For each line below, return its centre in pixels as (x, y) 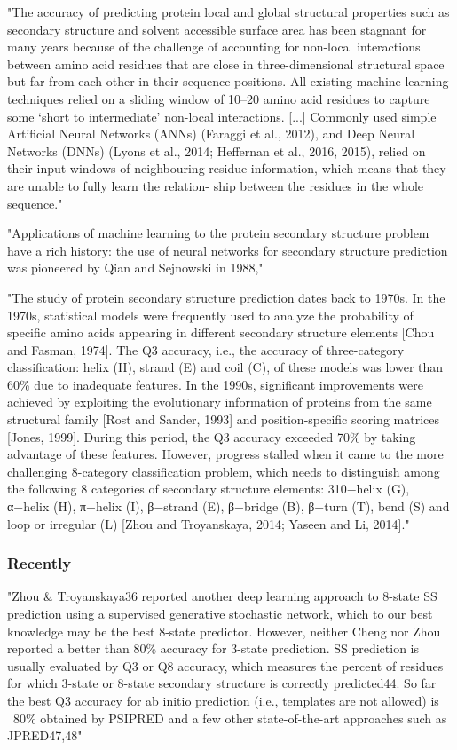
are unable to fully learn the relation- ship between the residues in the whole (215, 185)
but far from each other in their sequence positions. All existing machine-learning (228, 81)
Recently (39, 563)
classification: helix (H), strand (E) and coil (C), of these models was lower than (225, 367)
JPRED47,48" (45, 735)
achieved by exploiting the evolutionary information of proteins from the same (220, 402)
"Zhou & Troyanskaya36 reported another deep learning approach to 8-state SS (222, 596)
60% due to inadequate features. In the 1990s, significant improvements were (215, 384)
